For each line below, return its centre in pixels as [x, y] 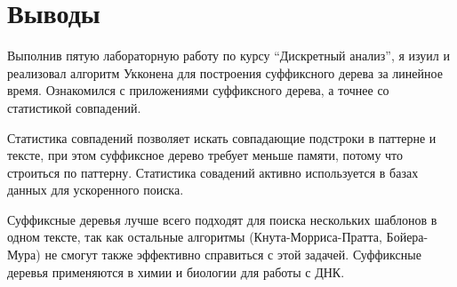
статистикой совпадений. [74, 107]
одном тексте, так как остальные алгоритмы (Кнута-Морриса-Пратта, [195, 237]
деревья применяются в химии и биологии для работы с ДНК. [176, 271]
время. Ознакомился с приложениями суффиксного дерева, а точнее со [198, 90]
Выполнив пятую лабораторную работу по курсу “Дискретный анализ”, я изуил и [228, 56]
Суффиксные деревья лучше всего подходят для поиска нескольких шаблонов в [222, 219]
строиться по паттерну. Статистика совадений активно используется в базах [213, 172]
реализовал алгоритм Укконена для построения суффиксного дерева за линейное [225, 72]
